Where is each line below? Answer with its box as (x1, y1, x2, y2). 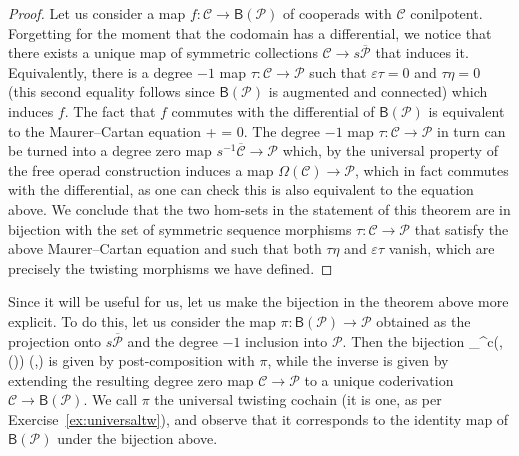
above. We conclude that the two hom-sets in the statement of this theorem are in (8, 198, 511, 219)
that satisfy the (414, 218, 509, 239)
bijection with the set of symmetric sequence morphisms (8, 218, 352, 239)
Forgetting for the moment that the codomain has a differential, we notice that (8, 22, 492, 43)
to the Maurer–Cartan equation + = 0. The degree (8, 120, 321, 141)
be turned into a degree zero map (8, 140, 212, 161)
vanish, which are (388, 238, 495, 259)
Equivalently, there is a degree (8, 61, 193, 82)
